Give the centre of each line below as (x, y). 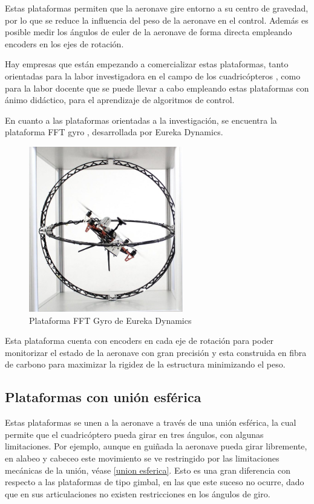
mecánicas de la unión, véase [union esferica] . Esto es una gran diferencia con (148, 470)
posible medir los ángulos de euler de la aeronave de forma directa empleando (149, 32)
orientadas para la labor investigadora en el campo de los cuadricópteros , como (153, 76)
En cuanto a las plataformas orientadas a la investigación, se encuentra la (141, 120)
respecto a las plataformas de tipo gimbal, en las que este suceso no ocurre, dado (155, 482)
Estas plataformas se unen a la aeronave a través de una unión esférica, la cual (151, 422)
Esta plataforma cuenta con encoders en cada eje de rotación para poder (139, 341)
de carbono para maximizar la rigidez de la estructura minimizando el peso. (145, 364)
